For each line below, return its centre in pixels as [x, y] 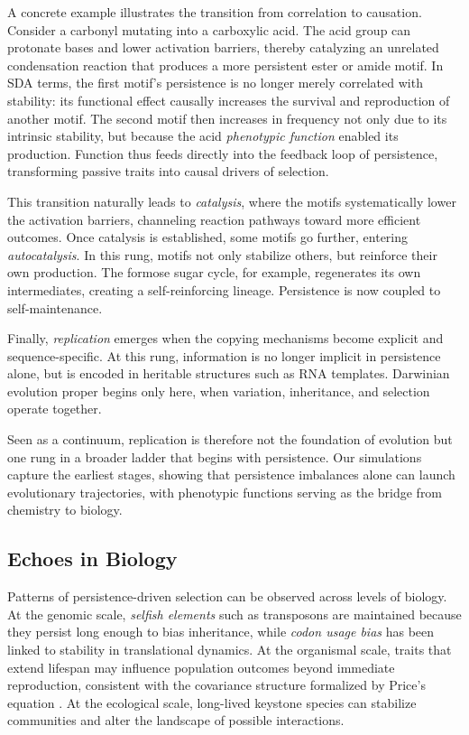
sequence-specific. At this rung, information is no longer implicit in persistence [224, 355]
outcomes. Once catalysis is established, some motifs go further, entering [208, 237]
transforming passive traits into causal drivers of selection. [168, 171]
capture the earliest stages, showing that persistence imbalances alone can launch [231, 474]
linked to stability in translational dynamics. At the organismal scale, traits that [230, 650]
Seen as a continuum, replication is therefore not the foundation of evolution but [230, 439]
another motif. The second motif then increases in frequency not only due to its [227, 118]
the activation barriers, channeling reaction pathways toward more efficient [214, 219]
